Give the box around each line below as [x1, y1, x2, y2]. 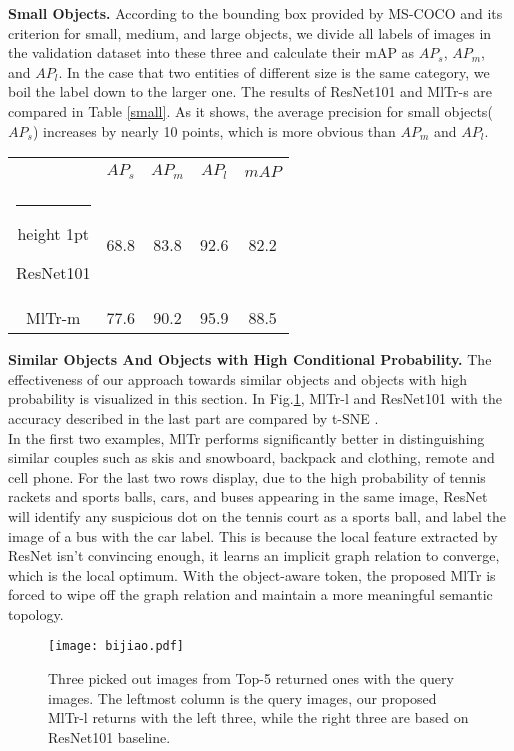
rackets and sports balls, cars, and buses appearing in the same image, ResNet [8, 486, 488, 507]
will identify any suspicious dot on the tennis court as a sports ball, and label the [8, 505, 507, 526]
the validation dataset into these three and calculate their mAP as [8, 42, 415, 63]
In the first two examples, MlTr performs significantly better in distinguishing [8, 427, 485, 448]
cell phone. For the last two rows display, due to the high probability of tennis [8, 466, 486, 487]
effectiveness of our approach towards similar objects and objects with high [8, 368, 468, 389]
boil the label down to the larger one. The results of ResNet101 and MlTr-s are [8, 81, 493, 102]
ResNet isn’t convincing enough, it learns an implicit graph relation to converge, [8, 545, 500, 566]
